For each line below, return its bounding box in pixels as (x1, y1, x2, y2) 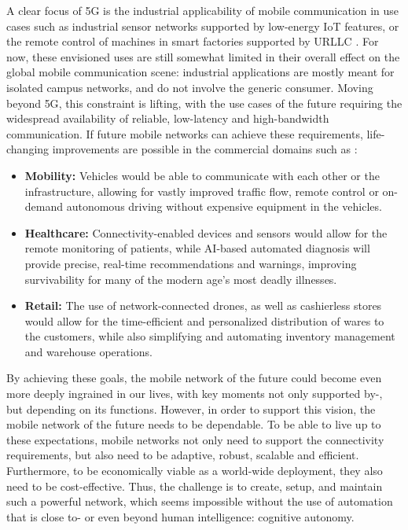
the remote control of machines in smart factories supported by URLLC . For (6, 33, 379, 50)
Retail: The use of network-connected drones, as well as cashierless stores (24, 297, 382, 314)
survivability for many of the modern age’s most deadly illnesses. (24, 271, 337, 287)
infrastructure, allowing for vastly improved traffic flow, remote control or (24, 182, 379, 199)
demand (24, 198, 64, 215)
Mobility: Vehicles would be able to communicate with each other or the (24, 167, 380, 183)
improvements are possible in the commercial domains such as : (52, 141, 358, 157)
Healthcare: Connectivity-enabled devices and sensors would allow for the (24, 224, 388, 241)
